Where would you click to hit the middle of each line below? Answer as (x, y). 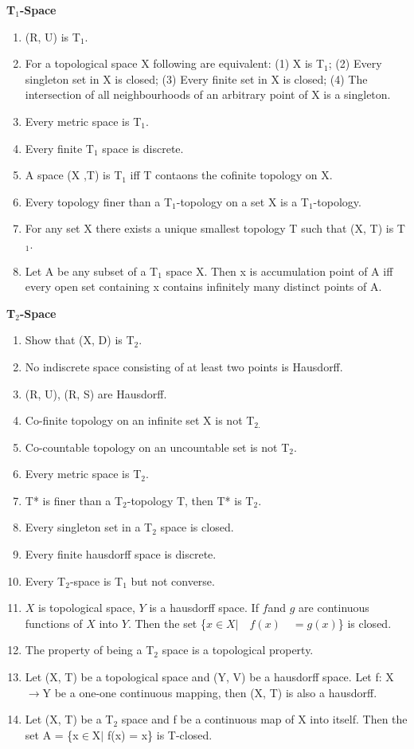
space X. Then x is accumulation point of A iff (279, 271)
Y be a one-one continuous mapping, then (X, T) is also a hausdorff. (210, 692)
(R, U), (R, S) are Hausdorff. (96, 393)
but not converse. (173, 580)
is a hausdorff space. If (204, 608)
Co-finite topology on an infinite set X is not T (140, 420)
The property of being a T (90, 650)
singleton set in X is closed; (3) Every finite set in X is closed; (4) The (196, 78)
